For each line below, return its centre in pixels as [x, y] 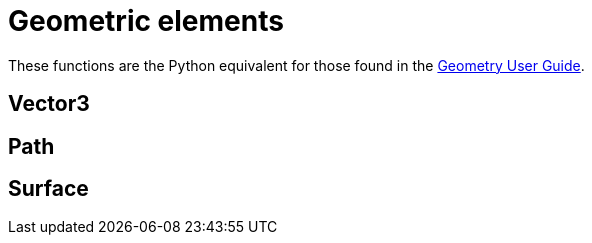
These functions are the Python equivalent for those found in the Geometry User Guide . [296, 65]
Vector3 [49, 104]
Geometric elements [146, 21]
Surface [48, 189]
